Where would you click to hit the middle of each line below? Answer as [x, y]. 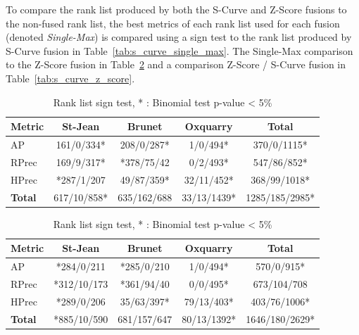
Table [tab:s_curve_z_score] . [70, 78]
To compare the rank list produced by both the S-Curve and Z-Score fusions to [176, 9]
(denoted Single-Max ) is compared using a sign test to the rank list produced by [179, 37]
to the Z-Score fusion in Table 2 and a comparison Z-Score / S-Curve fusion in [176, 64]
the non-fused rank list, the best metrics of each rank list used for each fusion [173, 23]
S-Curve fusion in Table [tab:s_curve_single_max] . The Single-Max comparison [179, 50]
